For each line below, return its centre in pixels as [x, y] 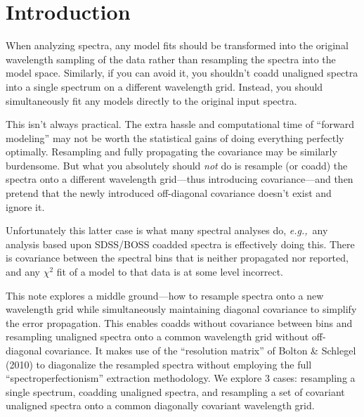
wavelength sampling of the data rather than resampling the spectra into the [171, 59]
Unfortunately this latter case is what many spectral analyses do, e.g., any [167, 230]
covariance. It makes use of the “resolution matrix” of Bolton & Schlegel [201, 350]
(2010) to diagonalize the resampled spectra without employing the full [159, 364]
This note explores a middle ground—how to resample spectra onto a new [165, 295]
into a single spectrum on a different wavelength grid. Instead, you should [164, 86]
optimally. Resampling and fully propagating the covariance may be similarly [171, 152]
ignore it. [25, 206]
